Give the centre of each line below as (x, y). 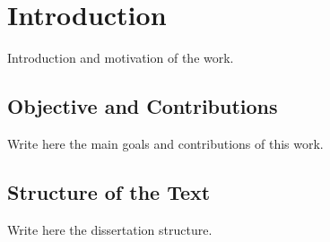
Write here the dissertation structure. (110, 229)
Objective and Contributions (143, 106)
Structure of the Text (109, 191)
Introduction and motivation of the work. (121, 58)
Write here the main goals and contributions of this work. (165, 143)
